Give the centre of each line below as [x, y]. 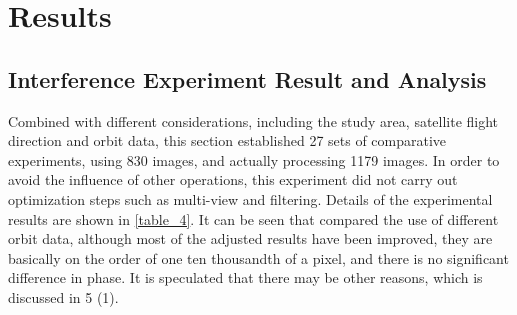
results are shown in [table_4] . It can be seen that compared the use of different [253, 218]
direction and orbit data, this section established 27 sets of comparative [227, 140]
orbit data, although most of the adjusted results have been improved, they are [250, 238]
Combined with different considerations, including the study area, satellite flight [253, 120]
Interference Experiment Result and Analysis [247, 78]
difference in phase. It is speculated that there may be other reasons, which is [245, 277]
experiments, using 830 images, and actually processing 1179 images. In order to [254, 159]
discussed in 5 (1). [63, 296]
